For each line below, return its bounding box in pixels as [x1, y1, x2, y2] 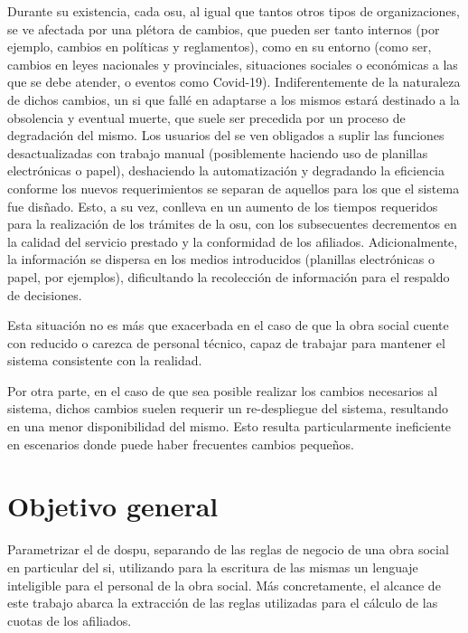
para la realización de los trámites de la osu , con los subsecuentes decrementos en [7, 214, 457, 233]
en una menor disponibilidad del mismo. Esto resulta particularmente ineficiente [7, 417, 452, 436]
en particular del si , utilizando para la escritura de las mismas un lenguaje [7, 557, 418, 576]
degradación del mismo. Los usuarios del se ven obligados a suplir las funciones [7, 126, 445, 145]
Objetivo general [7, 487, 219, 524]
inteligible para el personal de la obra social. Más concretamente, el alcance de [7, 575, 441, 594]
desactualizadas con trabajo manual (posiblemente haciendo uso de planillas [7, 143, 428, 162]
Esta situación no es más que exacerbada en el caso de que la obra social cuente [7, 316, 449, 335]
